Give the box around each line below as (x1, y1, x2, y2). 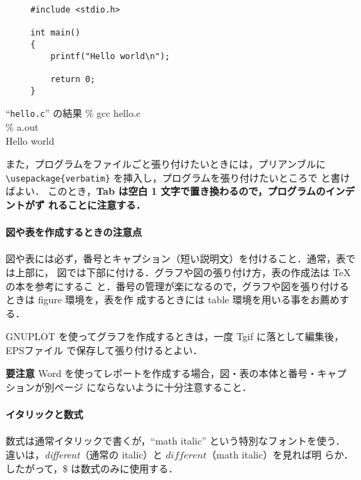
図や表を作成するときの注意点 (6, 225, 142, 239)
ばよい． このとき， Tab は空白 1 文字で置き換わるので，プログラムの (6, 184, 326, 198)
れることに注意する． (48, 197, 146, 211)
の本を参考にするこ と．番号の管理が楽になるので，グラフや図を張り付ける (6, 278, 349, 293)
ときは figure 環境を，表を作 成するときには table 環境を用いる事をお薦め (6, 292, 339, 307)
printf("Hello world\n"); (50, 51, 170, 61)
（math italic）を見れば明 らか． (207, 447, 353, 462)
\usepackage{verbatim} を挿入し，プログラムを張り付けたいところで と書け (6, 170, 351, 184)
